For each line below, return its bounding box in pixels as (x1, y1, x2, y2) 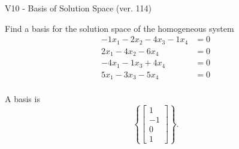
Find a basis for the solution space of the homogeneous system (5, 22, 234, 34)
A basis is (5, 93, 40, 105)
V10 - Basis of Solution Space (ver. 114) (5, 2, 152, 14)
